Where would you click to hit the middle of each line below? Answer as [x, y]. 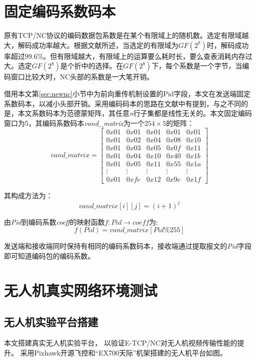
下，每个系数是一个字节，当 [197, 66]
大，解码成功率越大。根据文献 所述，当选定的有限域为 [91, 45]
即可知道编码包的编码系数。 [49, 255]
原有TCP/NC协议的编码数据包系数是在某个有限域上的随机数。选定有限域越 [127, 35]
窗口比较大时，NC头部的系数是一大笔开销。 [82, 77]
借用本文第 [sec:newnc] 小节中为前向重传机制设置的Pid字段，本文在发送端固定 [127, 93]
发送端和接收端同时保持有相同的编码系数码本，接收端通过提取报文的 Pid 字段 [128, 246]
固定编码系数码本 [60, 11]
